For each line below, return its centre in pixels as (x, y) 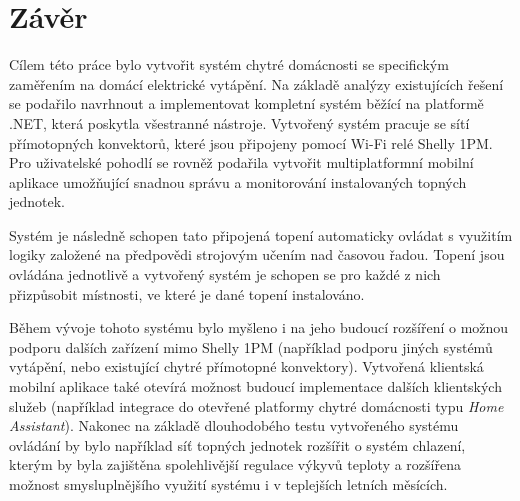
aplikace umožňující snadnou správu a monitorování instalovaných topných (238, 181)
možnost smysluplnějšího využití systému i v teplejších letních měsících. (228, 484)
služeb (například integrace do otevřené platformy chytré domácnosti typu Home (256, 405)
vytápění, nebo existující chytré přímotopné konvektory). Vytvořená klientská (246, 366)
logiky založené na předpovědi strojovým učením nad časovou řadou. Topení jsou (257, 254)
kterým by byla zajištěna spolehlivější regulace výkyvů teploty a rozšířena (235, 464)
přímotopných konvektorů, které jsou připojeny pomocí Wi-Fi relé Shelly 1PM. (251, 142)
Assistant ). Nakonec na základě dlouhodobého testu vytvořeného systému (234, 425)
